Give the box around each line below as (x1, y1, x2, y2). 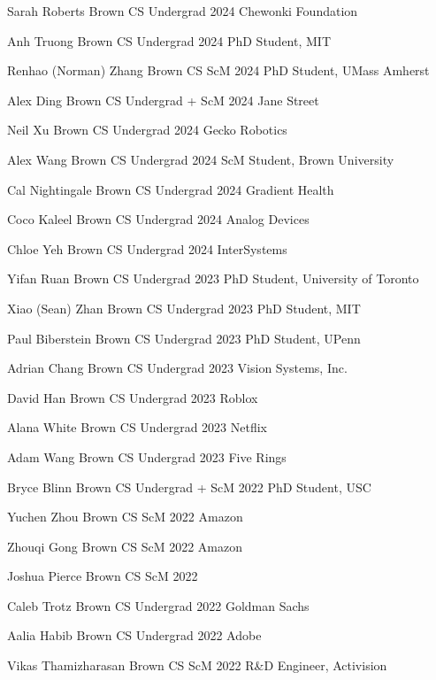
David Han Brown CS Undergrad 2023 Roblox (7, 388, 258, 406)
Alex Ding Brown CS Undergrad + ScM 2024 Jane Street (7, 90, 319, 109)
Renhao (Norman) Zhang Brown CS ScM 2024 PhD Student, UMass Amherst (7, 61, 430, 80)
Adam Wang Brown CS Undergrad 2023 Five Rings (7, 447, 287, 466)
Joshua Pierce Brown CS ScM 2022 (7, 567, 198, 585)
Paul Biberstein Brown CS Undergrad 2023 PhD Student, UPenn (7, 328, 361, 347)
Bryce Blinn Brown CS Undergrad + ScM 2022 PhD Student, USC (7, 477, 371, 496)
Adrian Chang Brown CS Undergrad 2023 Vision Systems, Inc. (7, 359, 348, 377)
